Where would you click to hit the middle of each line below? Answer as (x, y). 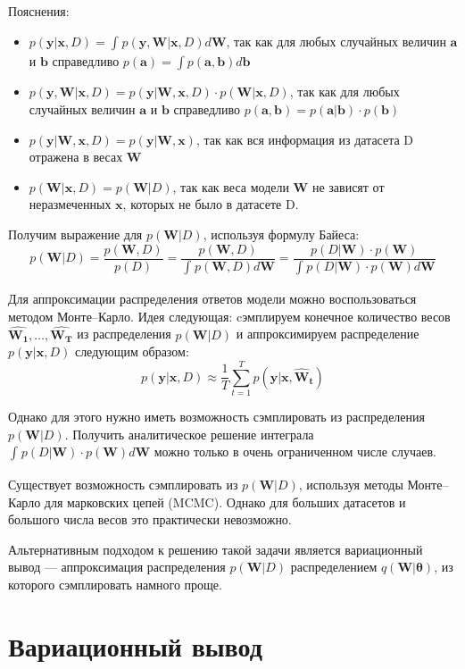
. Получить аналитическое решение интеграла (189, 434)
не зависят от (348, 186)
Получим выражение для (75, 234)
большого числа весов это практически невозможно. (150, 519)
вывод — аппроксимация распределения (117, 567)
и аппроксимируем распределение (328, 334)
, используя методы (351, 484)
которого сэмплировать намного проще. (115, 584)
